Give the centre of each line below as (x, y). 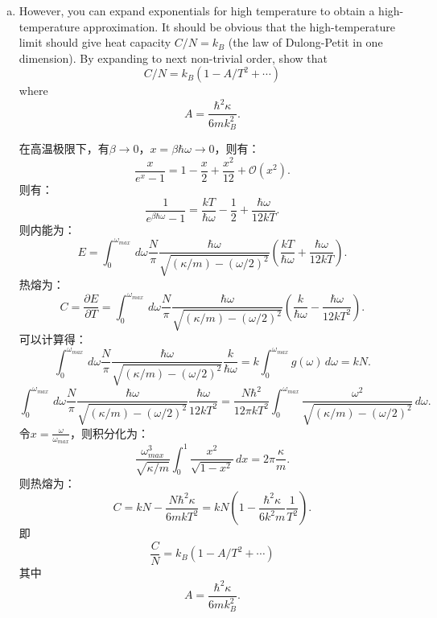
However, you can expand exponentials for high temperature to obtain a (197, 10)
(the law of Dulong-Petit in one (305, 42)
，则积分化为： (109, 433)
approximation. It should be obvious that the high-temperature (239, 26)
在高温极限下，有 (64, 148)
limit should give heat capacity (95, 42)
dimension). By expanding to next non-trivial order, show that (173, 58)
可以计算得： (53, 338)
